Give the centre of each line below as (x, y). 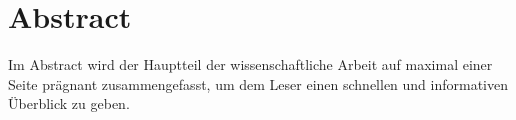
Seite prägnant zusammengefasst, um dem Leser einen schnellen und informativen (258, 83)
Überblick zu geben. (69, 103)
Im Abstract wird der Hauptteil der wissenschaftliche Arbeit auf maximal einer (250, 64)
